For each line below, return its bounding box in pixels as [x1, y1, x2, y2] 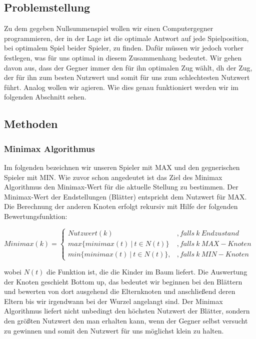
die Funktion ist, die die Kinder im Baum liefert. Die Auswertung [46, 266, 247, 277]
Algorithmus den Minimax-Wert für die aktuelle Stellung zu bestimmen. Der [4, 181, 238, 192]
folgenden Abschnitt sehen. [4, 91, 86, 102]
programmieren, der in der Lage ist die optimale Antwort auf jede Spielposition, [4, 32, 249, 43]
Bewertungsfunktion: [4, 210, 67, 221]
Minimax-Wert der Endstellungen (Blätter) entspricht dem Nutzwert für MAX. [4, 191, 247, 201]
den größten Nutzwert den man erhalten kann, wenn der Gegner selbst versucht [4, 315, 248, 326]
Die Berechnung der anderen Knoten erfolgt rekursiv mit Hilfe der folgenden [4, 201, 238, 211]
